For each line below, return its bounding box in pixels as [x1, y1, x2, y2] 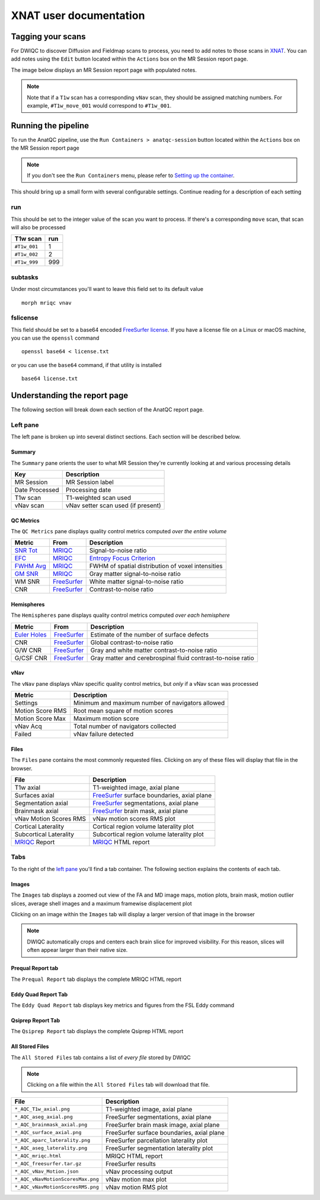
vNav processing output [105, 1167, 173, 1176]
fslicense [11, 314, 39, 322]
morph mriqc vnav [21, 299, 72, 306]
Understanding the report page [11, 391, 129, 401]
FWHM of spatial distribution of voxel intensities [89, 562, 223, 570]
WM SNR [14, 578, 40, 586]
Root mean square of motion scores [73, 707, 174, 715]
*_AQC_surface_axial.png [14, 1129, 82, 1136]
